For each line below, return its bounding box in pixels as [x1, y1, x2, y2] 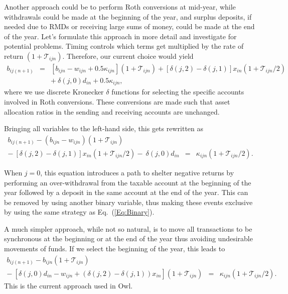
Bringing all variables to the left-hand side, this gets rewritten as [4, 123, 204, 134]
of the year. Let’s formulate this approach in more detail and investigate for [4, 31, 237, 41]
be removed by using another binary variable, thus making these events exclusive [4, 197, 253, 207]
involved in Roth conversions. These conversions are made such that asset [4, 96, 230, 107]
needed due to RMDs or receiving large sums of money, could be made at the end [4, 21, 255, 32]
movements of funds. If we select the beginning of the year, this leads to [4, 243, 225, 254]
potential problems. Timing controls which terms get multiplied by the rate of [4, 41, 244, 51]
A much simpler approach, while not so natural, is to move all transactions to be [4, 223, 252, 234]
